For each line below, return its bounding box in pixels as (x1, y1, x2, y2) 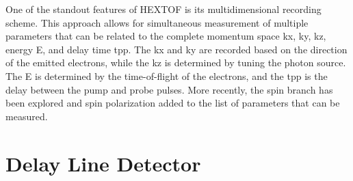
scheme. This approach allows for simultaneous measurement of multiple (5, 15, 309, 29)
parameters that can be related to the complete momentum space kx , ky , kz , (5, 29, 326, 43)
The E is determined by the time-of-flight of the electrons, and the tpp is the (5, 68, 328, 83)
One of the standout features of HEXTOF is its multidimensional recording (5, 2, 322, 16)
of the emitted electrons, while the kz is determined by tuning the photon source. (5, 55, 346, 70)
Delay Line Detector (5, 149, 201, 177)
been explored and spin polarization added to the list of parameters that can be (5, 96, 340, 110)
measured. (5, 109, 48, 123)
